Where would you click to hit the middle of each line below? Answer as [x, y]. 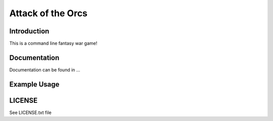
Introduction [29, 31]
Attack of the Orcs [49, 13]
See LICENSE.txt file [30, 112]
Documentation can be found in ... [45, 70]
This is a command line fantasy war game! [53, 44]
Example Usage [34, 84]
